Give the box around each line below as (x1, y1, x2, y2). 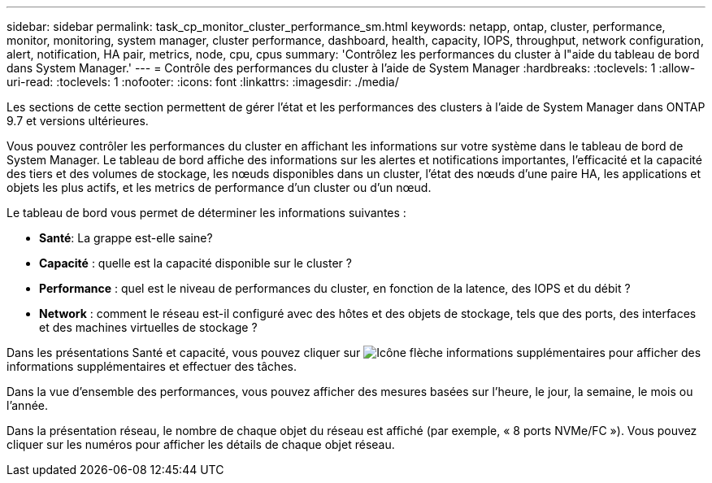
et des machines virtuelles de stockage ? (39, 320, 258, 334)
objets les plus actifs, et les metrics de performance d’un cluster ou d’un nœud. (7, 181, 432, 194)
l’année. (7, 398, 49, 412)
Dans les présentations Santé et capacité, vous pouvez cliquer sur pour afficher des (7, 346, 701, 359)
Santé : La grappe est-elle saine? (39, 231, 213, 245)
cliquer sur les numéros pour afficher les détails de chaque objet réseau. (7, 437, 395, 451)
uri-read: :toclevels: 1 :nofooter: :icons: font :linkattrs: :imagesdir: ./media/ (7, 75, 399, 89)
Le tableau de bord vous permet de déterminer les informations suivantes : (7, 206, 406, 220)
